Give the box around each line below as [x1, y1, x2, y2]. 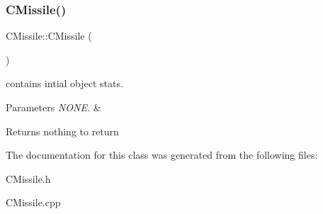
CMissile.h [6, 171, 51, 186]
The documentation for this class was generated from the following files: [6, 147, 318, 162]
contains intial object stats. [6, 76, 123, 91]
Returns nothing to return [6, 123, 119, 138]
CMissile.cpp [6, 195, 61, 210]
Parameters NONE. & [6, 100, 101, 114]
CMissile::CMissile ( [6, 28, 92, 43]
